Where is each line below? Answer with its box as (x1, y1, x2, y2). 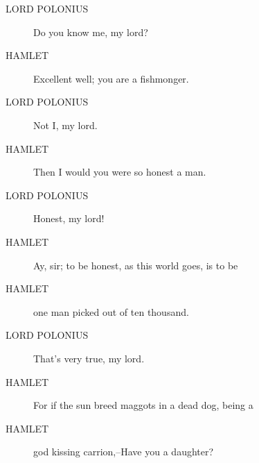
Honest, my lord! (33, 211, 105, 226)
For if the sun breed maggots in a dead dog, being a (33, 398, 253, 412)
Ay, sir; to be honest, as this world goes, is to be (33, 258, 238, 272)
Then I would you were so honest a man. (33, 165, 206, 179)
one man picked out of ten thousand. (33, 304, 189, 319)
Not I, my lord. (33, 117, 98, 132)
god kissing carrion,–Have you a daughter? (33, 444, 214, 459)
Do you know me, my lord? (33, 24, 148, 39)
